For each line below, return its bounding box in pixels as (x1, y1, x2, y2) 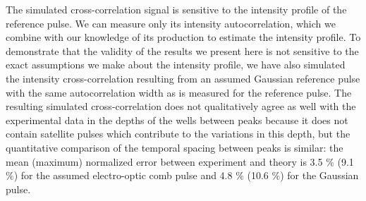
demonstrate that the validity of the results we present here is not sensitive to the (6, 43, 359, 58)
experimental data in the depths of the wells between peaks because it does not (6, 112, 348, 127)
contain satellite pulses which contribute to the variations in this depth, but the (6, 126, 350, 141)
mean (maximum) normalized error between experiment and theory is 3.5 (6, 154, 323, 169)
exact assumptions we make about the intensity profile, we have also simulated (6, 57, 346, 72)
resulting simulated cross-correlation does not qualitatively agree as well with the (6, 99, 356, 114)
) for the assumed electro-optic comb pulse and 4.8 (13, 168, 233, 183)
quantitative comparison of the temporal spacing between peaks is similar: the (6, 140, 343, 154)
